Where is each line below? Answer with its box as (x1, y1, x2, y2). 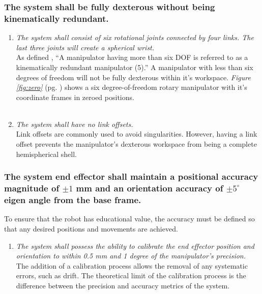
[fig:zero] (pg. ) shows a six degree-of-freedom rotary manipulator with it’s (16, 82, 247, 92)
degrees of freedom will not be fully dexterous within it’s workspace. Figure (16, 72, 251, 82)
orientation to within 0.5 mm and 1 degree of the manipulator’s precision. (16, 250, 246, 261)
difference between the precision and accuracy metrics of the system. (16, 280, 230, 290)
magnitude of (4, 182, 60, 194)
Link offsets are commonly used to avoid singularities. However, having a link (16, 128, 257, 139)
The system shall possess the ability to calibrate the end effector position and (16, 240, 254, 251)
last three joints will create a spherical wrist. (16, 42, 155, 52)
